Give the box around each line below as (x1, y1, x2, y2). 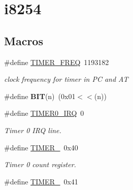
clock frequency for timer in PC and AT (4, 74, 128, 84)
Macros (4, 33, 43, 48)
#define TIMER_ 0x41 (4, 176, 78, 186)
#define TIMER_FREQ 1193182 (4, 56, 109, 67)
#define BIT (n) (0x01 (4, 90, 76, 101)
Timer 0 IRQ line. (4, 124, 61, 135)
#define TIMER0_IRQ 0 (4, 108, 84, 118)
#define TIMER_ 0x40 (4, 142, 78, 152)
